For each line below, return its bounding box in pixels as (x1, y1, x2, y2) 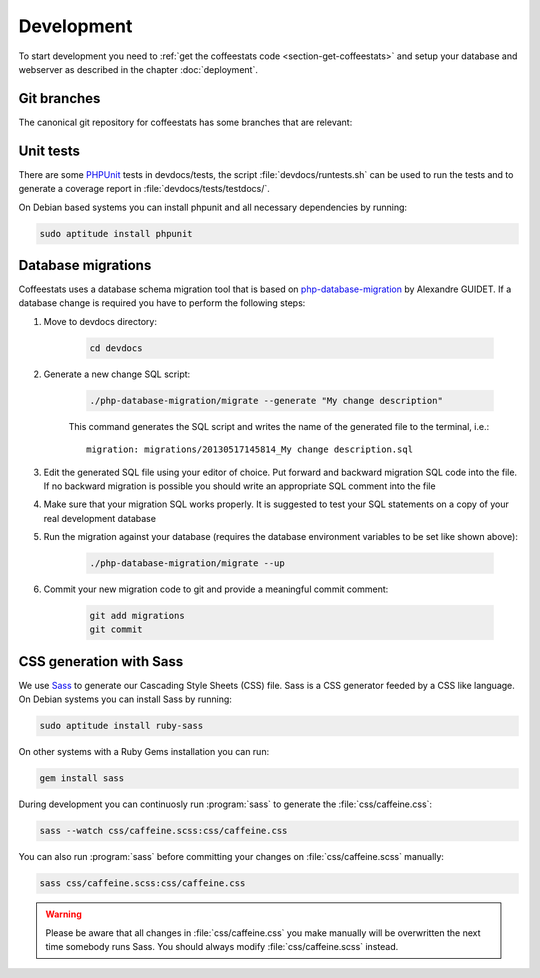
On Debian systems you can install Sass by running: (18, 693, 232, 705)
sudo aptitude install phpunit (39, 228, 194, 239)
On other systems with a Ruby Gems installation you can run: (18, 746, 270, 758)
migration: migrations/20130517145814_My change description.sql (86, 444, 414, 455)
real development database (43, 512, 157, 524)
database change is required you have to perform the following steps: (18, 297, 306, 309)
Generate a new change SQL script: (43, 368, 191, 380)
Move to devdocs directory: (43, 315, 157, 327)
